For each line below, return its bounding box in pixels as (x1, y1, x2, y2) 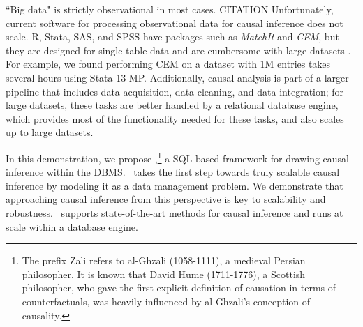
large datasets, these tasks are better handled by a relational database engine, (6, 98, 339, 112)
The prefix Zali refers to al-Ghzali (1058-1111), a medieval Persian (22, 253, 306, 268)
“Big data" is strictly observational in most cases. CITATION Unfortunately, (6, 2, 334, 16)
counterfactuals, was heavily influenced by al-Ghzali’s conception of (22, 294, 311, 308)
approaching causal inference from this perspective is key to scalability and (6, 192, 326, 206)
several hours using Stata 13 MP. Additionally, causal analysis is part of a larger (6, 70, 349, 84)
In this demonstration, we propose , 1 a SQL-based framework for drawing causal (6, 149, 349, 165)
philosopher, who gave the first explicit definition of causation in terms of (22, 280, 336, 295)
